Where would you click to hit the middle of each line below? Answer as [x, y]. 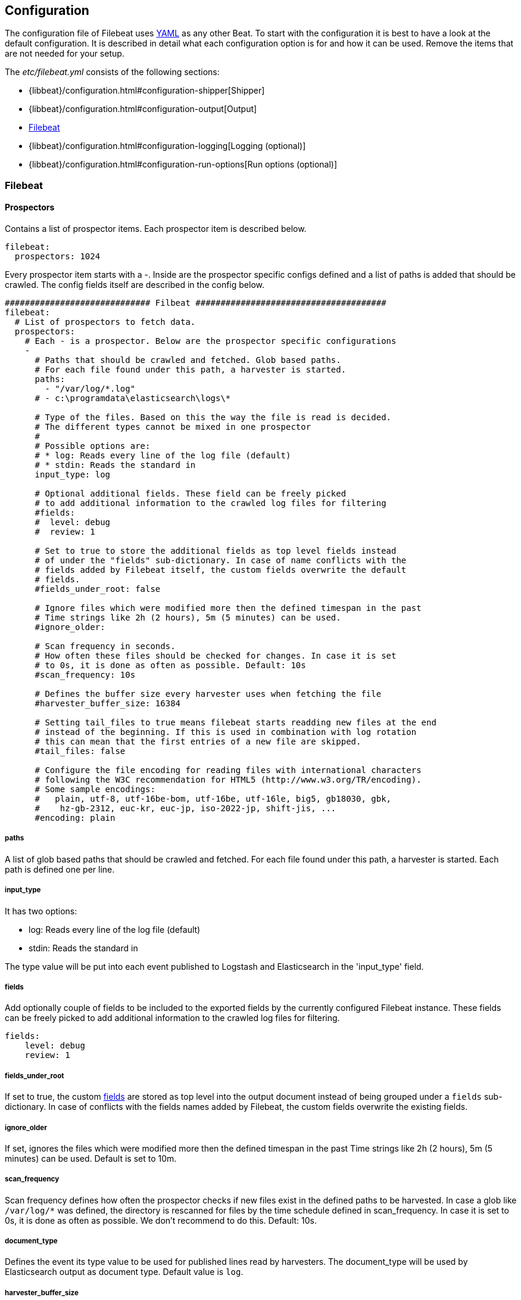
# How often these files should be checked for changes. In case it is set [216, 656]
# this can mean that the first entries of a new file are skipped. [198, 742]
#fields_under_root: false [98, 589]
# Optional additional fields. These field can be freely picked [191, 494]
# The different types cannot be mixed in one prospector [173, 427]
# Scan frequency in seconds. [105, 646]
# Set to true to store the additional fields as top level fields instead [216, 551]
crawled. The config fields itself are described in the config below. [135, 285]
